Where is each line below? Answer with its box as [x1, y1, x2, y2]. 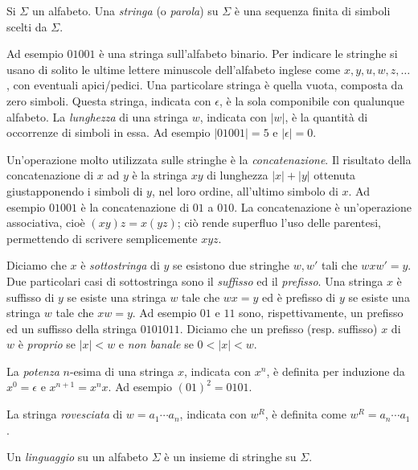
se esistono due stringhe [172, 257, 289, 274]
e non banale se [118, 336, 194, 352]
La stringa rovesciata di [6, 406, 123, 423]
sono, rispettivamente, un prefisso [239, 304, 404, 321]
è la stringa [132, 167, 188, 183]
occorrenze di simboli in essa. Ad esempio [6, 124, 211, 141]
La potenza [6, 362, 59, 379]
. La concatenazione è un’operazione [234, 198, 412, 215]
